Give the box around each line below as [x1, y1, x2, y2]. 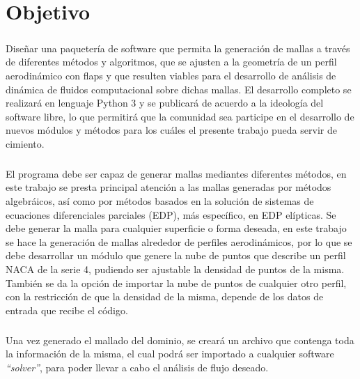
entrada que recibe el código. [6, 302, 128, 317]
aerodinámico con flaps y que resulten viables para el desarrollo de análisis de [6, 68, 336, 82]
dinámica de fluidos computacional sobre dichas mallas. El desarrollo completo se [6, 82, 352, 96]
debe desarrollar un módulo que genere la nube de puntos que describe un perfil [6, 248, 346, 263]
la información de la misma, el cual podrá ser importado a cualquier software [6, 346, 334, 361]
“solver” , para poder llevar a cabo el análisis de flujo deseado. [6, 359, 269, 374]
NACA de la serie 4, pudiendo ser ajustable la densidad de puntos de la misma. [6, 262, 345, 277]
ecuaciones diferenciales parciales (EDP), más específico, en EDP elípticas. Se [6, 207, 336, 222]
